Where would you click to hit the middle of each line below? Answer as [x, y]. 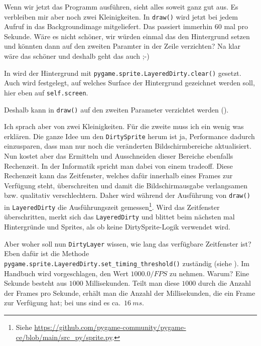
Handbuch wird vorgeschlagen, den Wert [66, 273]
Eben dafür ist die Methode [47, 253]
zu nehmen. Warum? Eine [209, 273]
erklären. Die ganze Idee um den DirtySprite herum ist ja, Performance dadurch [129, 136]
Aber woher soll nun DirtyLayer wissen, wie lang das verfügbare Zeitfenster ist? [128, 243]
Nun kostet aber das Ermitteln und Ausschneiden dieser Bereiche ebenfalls [119, 156]
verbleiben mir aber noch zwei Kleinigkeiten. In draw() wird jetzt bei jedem [121, 16]
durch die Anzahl [224, 283]
